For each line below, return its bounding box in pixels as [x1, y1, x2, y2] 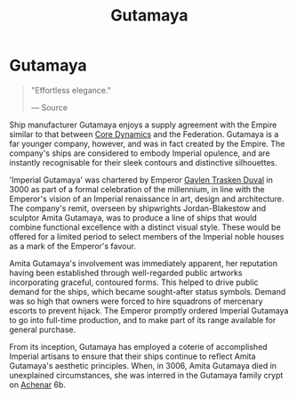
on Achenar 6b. [9, 379, 67, 390]
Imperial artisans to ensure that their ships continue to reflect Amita [9, 351, 256, 361]
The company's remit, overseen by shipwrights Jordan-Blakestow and [9, 202, 267, 214]
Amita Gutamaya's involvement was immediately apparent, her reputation [9, 257, 278, 268]
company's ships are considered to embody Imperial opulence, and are [9, 148, 270, 158]
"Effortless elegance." [30, 85, 111, 95]
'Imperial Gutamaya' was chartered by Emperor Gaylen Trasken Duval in [9, 175, 273, 185]
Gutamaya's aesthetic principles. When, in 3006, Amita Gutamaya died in [9, 360, 277, 370]
